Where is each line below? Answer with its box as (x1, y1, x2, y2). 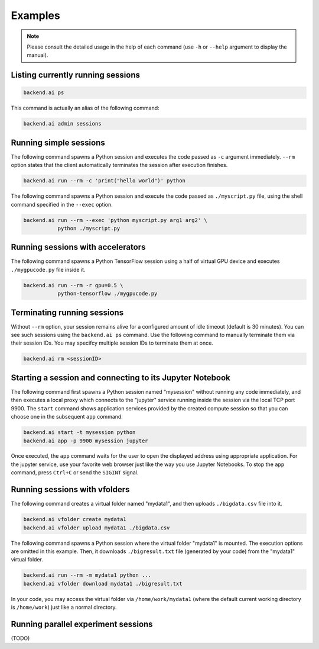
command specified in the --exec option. (11, 201, 113, 208)
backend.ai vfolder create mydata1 (23, 516, 126, 523)
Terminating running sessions (11, 307, 124, 317)
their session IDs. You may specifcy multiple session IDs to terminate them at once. (11, 339, 214, 346)
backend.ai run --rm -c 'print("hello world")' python (23, 178, 185, 184)
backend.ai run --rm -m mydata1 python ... (23, 572, 152, 579)
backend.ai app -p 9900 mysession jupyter (23, 437, 148, 444)
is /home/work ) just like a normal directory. (11, 604, 118, 611)
